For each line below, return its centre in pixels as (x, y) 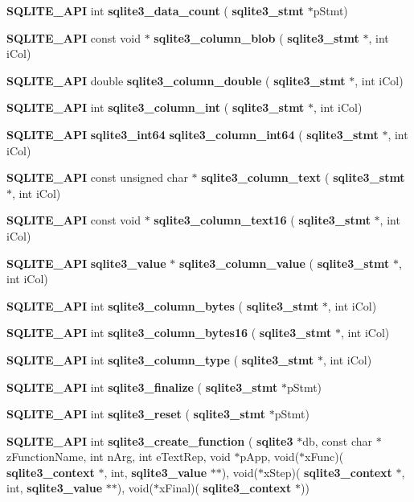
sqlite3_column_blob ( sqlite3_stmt (256, 37)
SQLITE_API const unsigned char (97, 177)
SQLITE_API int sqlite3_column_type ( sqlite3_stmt (160, 359)
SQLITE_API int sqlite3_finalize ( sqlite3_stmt (142, 387)
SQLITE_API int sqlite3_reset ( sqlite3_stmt (136, 414)
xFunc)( (324, 457)
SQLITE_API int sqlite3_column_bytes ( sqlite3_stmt (163, 305)
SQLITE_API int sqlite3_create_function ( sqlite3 (150, 440)
